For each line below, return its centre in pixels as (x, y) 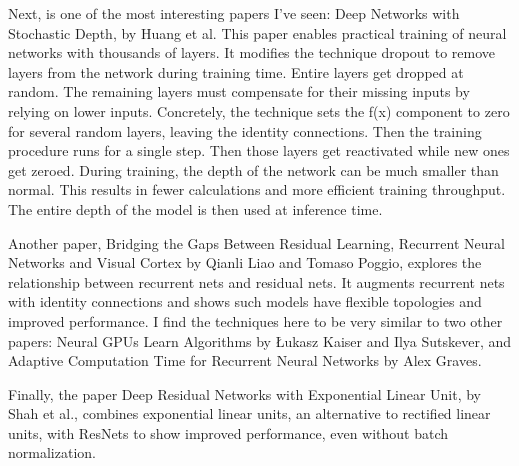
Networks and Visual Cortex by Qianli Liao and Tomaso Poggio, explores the (245, 262)
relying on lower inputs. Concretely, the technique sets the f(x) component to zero (259, 110)
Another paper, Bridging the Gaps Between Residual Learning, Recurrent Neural (256, 242)
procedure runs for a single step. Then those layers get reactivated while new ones (259, 150)
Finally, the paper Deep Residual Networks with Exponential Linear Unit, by (245, 393)
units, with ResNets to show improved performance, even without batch (228, 432)
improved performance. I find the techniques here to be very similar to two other (255, 320)
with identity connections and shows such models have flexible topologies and (245, 301)
